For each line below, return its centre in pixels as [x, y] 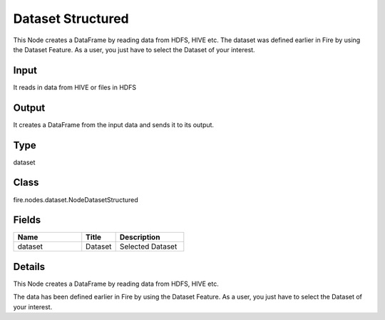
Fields [27, 220]
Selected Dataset [148, 246]
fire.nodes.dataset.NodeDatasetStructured [76, 199]
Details [29, 267]
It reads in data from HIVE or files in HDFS [75, 87]
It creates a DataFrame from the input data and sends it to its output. [113, 124]
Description [140, 237]
